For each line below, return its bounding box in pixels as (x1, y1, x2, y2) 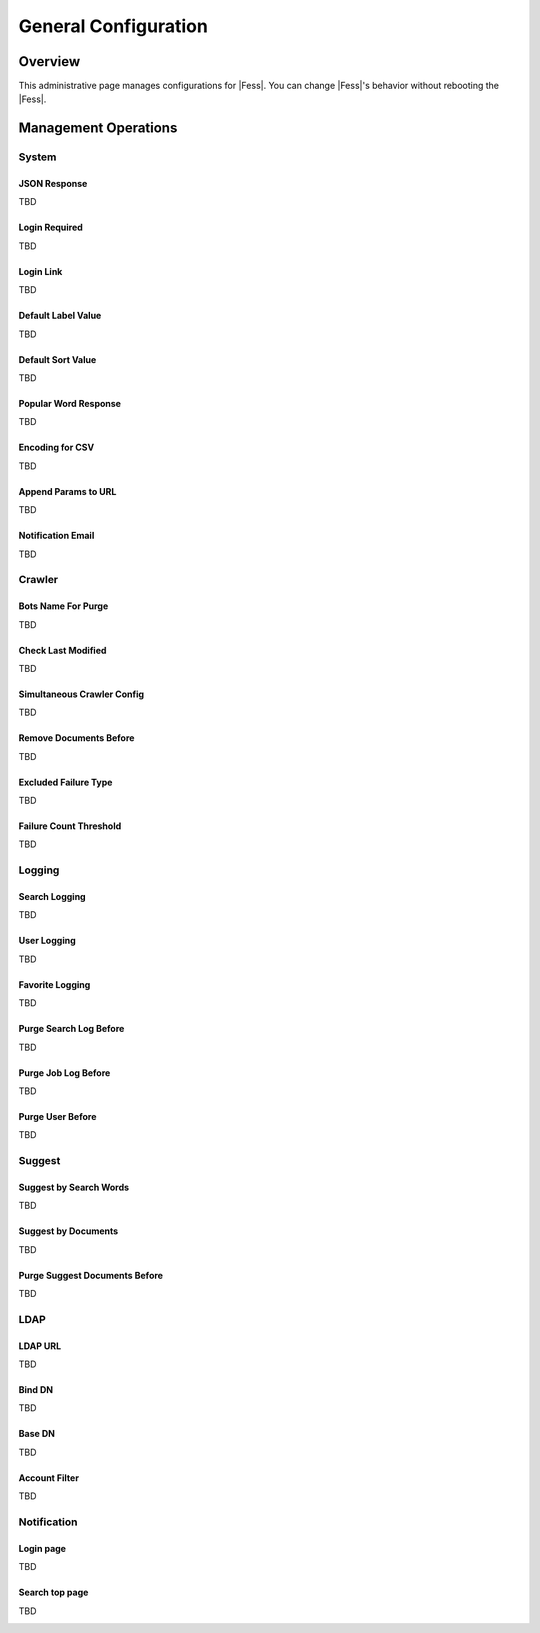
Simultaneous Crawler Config (18, 688, 145, 700)
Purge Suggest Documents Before (18, 1269, 164, 1281)
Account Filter (18, 1471, 80, 1484)
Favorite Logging (18, 978, 91, 990)
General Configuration (18, 15, 209, 37)
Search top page (18, 1586, 89, 1599)
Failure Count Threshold (18, 820, 122, 832)
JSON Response (18, 178, 88, 190)
